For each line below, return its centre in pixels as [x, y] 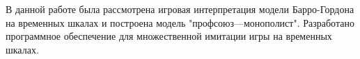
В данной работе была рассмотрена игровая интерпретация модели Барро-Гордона [180, 9]
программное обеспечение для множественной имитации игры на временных [169, 36]
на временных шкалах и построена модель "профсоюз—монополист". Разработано [180, 22]
